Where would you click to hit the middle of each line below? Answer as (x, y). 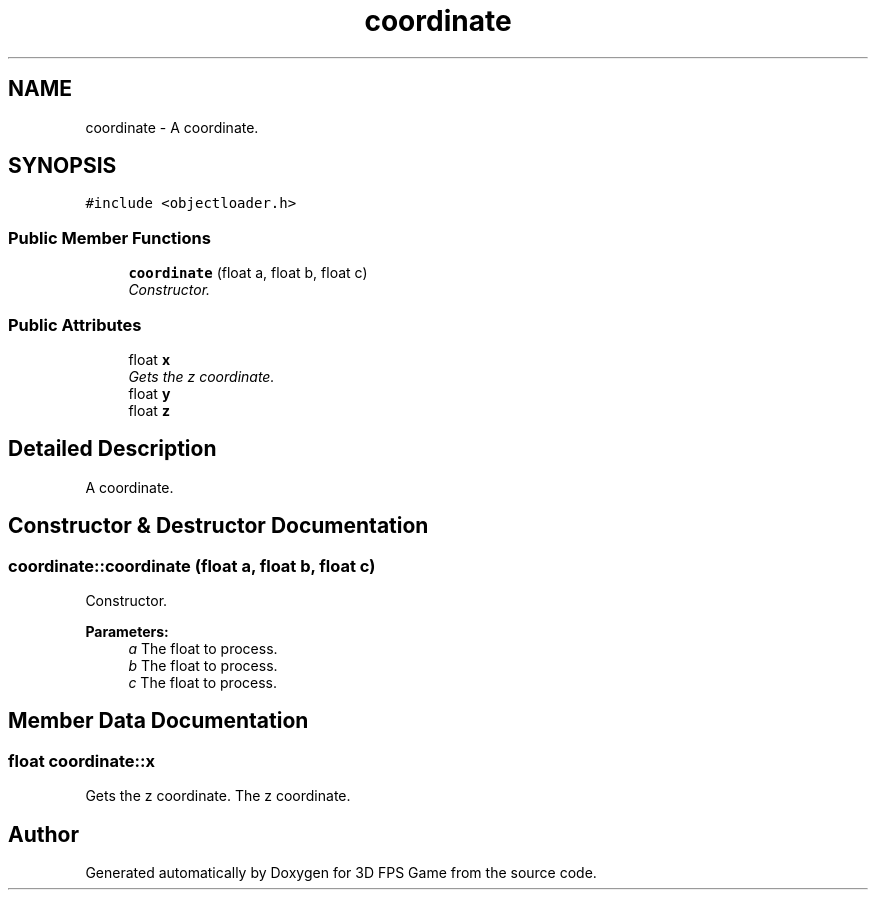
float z (149, 410)
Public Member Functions (109, 237)
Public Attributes (75, 324)
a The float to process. (203, 648)
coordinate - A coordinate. (172, 127)
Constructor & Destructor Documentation (218, 526)
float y (149, 393)
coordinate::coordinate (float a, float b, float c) (192, 565)
